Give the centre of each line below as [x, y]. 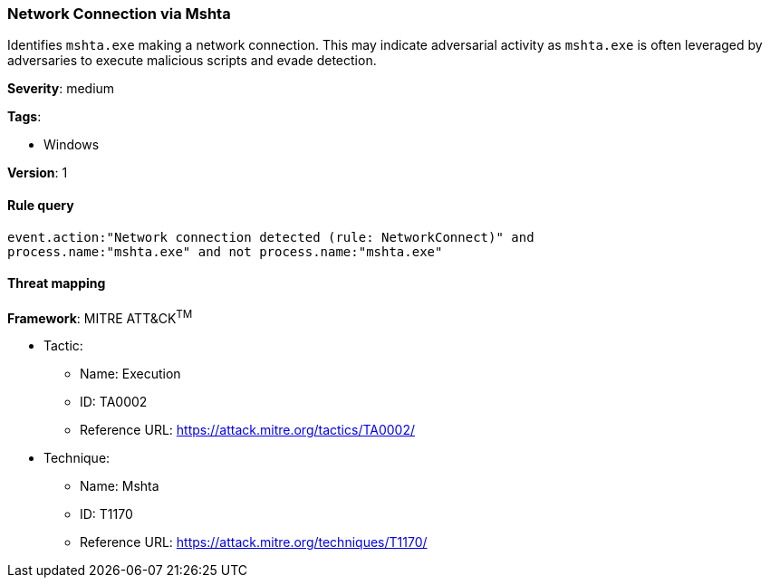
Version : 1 [38, 173]
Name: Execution [130, 374]
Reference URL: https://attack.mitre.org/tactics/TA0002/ [248, 430]
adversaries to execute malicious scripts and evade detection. [192, 61]
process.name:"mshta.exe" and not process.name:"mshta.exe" [225, 251]
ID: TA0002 [114, 402]
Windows [72, 145]
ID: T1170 [106, 514]
